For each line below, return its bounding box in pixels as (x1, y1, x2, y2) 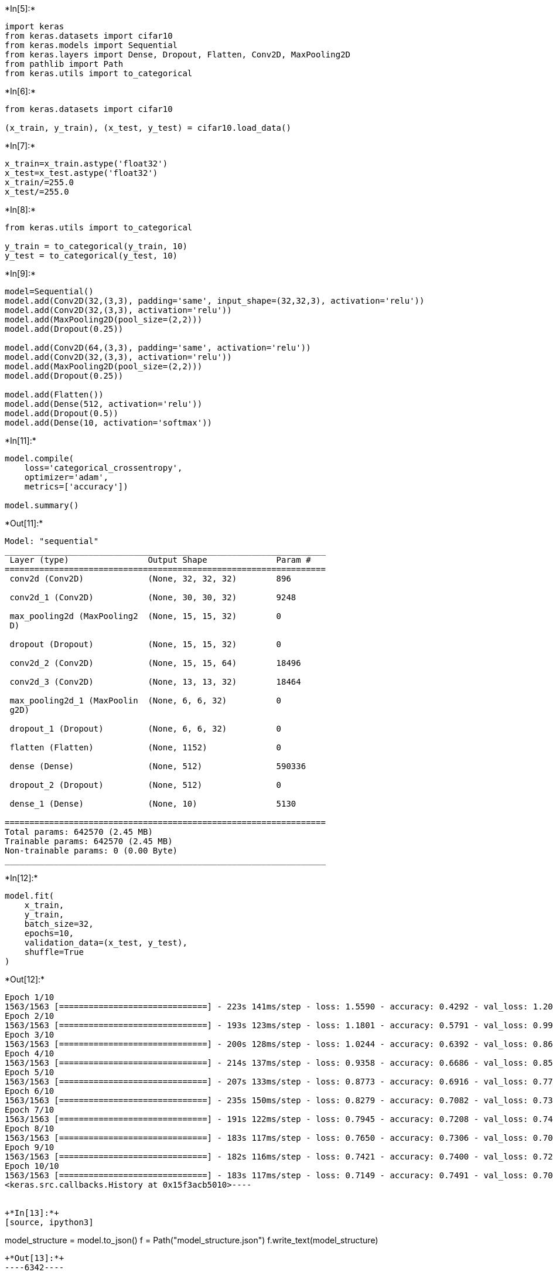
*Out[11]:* (5, 518, 43, 528)
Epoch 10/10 (5, 1161, 59, 1171)
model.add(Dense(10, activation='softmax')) (5, 418, 213, 427)
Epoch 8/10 (5, 1124, 54, 1133)
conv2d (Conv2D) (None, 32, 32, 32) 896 (9, 574, 291, 583)
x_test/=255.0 (5, 187, 69, 196)
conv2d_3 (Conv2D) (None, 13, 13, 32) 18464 (9, 677, 301, 686)
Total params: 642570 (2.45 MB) (5, 827, 153, 837)
